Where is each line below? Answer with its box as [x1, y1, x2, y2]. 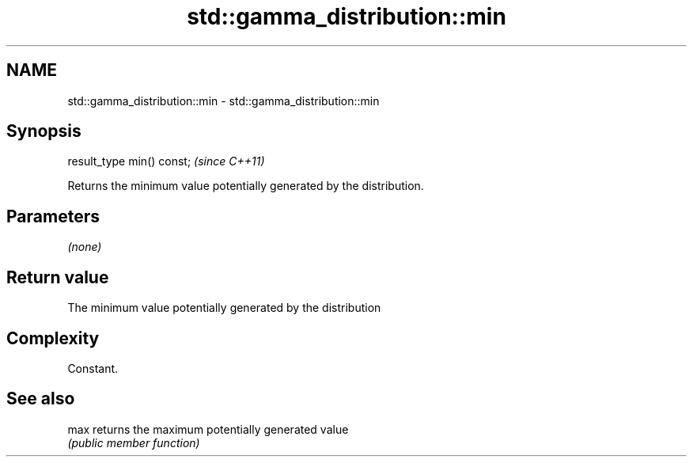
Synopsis [6, 121, 81, 142]
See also [6, 389, 75, 409]
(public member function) [67, 435, 200, 450]
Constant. [67, 361, 119, 375]
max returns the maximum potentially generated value [67, 422, 349, 436]
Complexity [6, 328, 100, 348]
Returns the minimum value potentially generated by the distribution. [67, 179, 424, 193]
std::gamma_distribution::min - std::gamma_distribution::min [67, 93, 380, 108]
